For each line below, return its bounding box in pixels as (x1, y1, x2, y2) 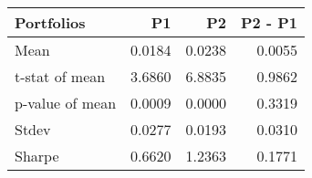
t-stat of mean (15, 66, 106, 87)
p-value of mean (15, 92, 117, 113)
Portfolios (15, 12, 86, 33)
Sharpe (15, 145, 59, 166)
